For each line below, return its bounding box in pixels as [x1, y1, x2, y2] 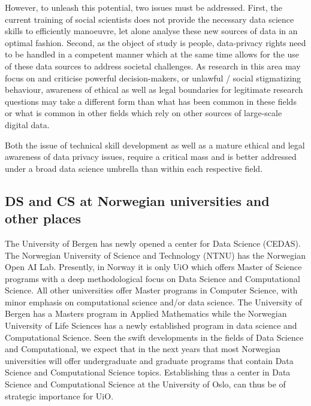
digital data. [5, 118, 50, 131]
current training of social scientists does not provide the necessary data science [5, 13, 294, 25]
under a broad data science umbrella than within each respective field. [5, 162, 263, 174]
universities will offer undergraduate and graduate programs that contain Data [5, 354, 294, 366]
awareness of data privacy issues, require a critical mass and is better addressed [5, 150, 297, 163]
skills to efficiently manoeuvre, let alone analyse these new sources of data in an [5, 25, 298, 37]
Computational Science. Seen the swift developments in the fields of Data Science [5, 331, 304, 343]
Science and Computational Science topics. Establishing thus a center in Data [5, 366, 291, 378]
